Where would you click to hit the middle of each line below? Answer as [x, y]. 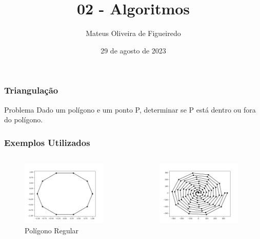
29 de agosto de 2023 [133, 50]
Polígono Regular [52, 230]
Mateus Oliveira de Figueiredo [133, 33]
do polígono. [24, 120]
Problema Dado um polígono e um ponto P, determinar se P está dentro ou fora [130, 109]
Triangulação [31, 90]
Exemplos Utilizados [47, 142]
